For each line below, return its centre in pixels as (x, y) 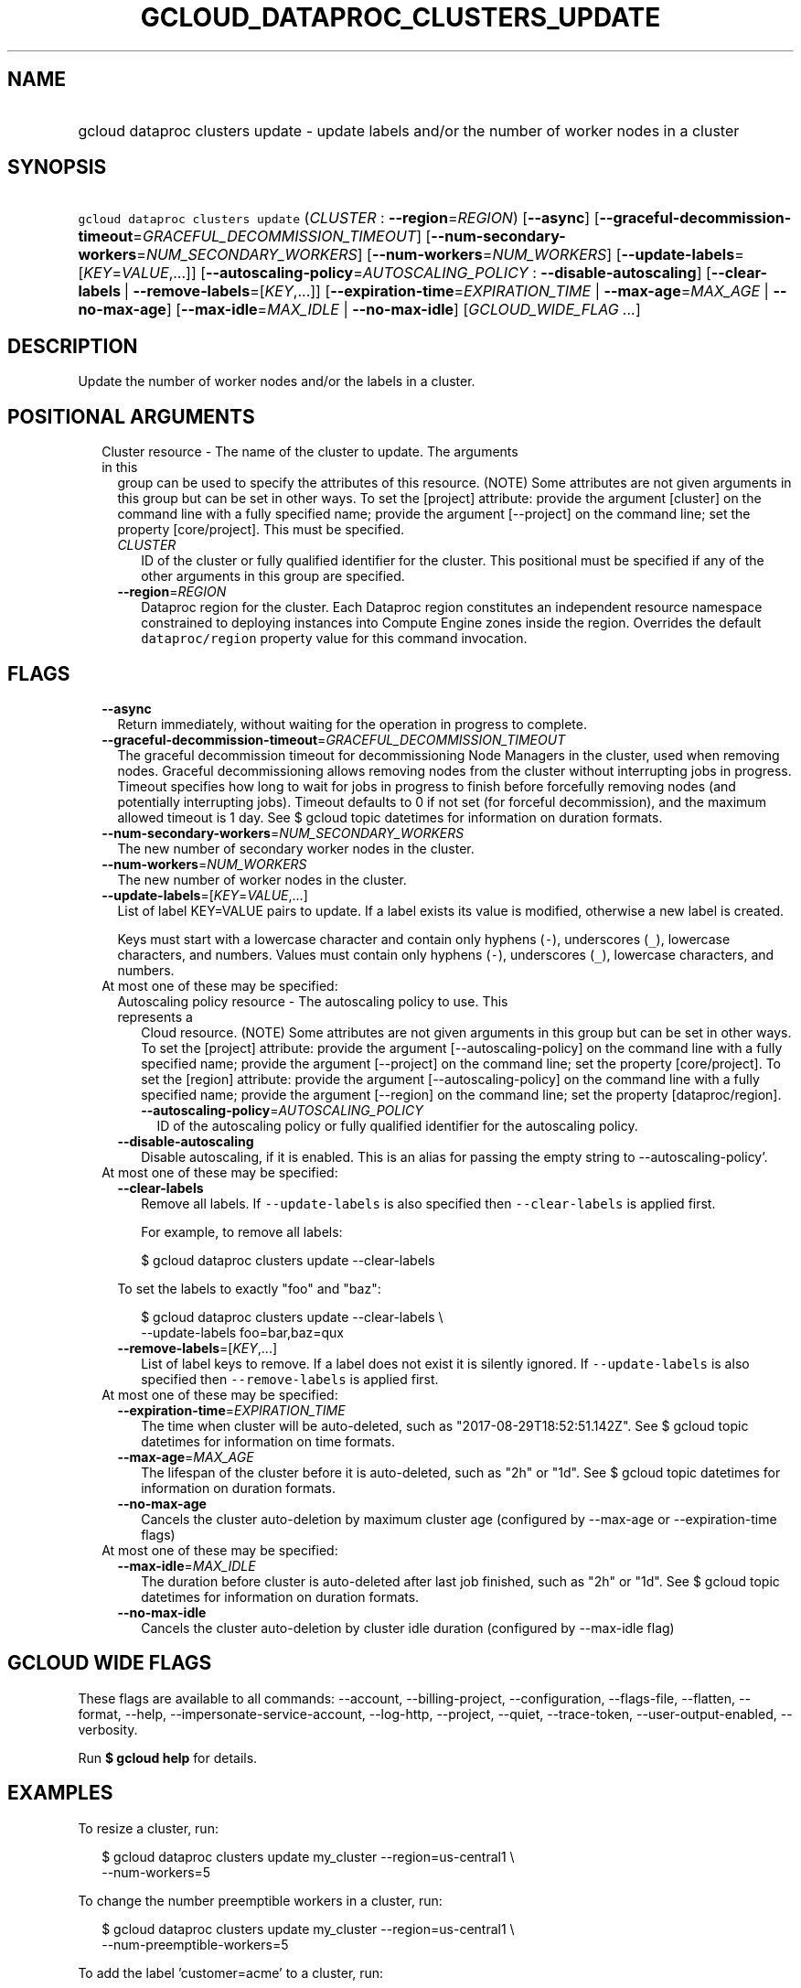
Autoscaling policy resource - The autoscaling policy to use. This (313, 1001)
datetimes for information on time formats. (268, 1441)
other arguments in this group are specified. (273, 576)
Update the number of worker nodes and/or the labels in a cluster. (277, 381)
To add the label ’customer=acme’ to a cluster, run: (231, 1972)
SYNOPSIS (57, 167)
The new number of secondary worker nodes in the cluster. (296, 848)
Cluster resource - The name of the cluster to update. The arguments (310, 452)
